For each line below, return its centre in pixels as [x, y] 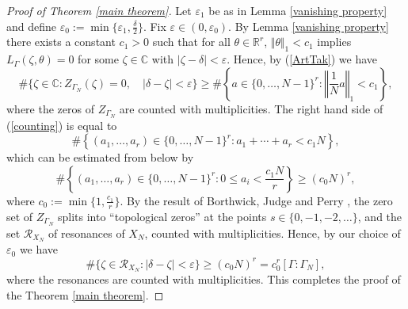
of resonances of [87, 233]
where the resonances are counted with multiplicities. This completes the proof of [204, 279]
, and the [380, 216]
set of [20, 216]
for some [98, 59]
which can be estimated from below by [100, 157]
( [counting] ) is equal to [62, 125]
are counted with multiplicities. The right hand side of [251, 108]
